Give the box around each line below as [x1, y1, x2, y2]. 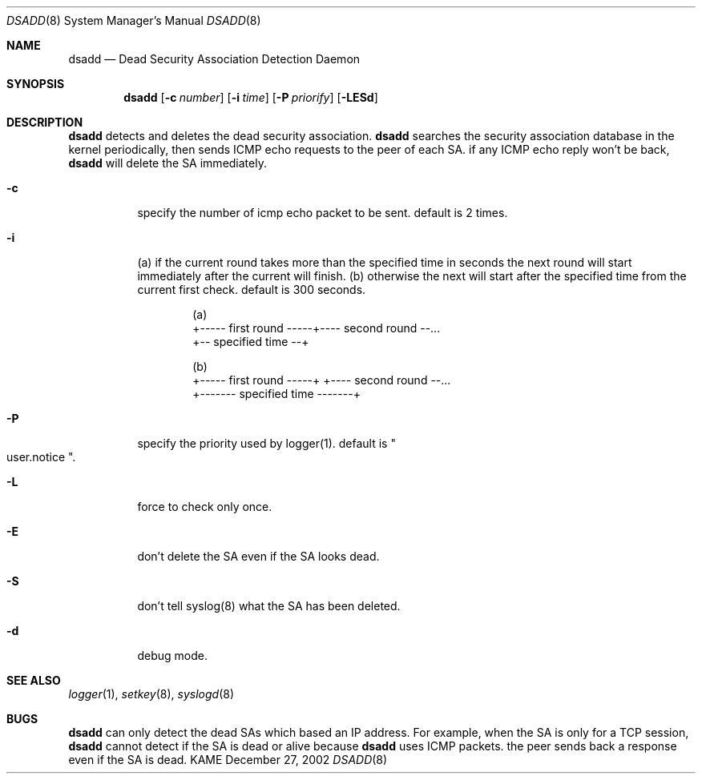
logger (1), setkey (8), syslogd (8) [68, 687, 234, 701]
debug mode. [137, 649, 208, 662]
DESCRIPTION [6, 115, 83, 129]
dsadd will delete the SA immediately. [68, 156, 267, 170]
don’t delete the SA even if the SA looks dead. [137, 549, 380, 563]
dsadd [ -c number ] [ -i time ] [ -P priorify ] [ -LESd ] [123, 90, 378, 104]
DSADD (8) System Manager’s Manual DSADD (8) [6, 14, 261, 27]
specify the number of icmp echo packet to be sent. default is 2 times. [137, 206, 508, 219]
